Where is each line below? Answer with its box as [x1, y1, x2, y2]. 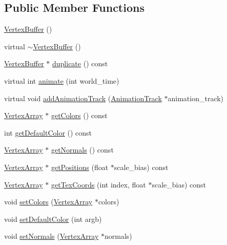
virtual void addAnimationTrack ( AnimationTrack [4, 92, 162, 103]
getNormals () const [51, 144, 114, 155]
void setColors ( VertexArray [4, 196, 93, 207]
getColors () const [51, 110, 108, 121]
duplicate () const [52, 58, 108, 69]
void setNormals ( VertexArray [4, 231, 99, 241]
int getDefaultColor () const [4, 127, 92, 138]
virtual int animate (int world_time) [4, 75, 119, 86]
